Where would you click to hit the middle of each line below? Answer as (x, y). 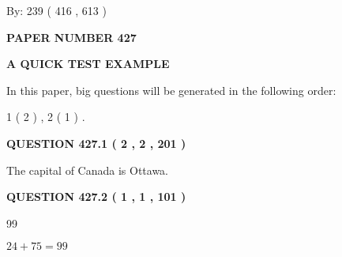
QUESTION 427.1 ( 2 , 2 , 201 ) (96, 143)
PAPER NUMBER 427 (71, 37)
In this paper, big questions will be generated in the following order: (171, 90)
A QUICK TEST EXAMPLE (88, 64)
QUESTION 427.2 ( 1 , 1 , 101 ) (96, 197)
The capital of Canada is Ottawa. (88, 170)
